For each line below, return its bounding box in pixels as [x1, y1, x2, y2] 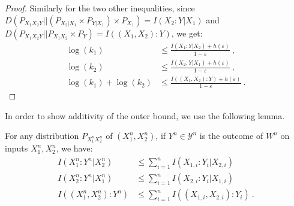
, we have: [56, 142, 93, 154]
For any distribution [5, 129, 79, 142]
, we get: [171, 26, 203, 39]
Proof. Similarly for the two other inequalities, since [5, 2, 195, 14]
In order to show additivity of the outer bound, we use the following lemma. [5, 109, 285, 122]
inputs [5, 142, 28, 154]
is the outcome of [199, 129, 263, 142]
